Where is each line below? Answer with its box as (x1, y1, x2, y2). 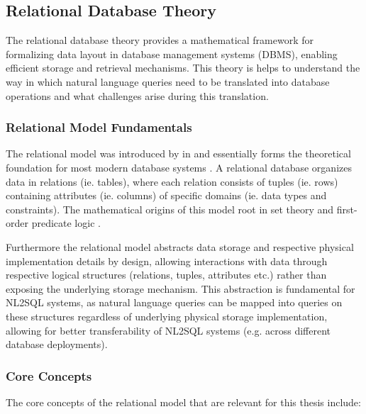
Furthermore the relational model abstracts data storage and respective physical (6, 239, 354, 254)
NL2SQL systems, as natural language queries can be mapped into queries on (6, 295, 343, 310)
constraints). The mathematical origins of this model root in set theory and (6, 201, 334, 216)
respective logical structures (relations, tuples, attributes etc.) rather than (6, 267, 327, 282)
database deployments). (6, 337, 108, 352)
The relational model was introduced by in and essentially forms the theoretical (6, 146, 351, 161)
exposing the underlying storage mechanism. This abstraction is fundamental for (6, 281, 355, 296)
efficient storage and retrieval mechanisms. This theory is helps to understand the (6, 60, 360, 75)
